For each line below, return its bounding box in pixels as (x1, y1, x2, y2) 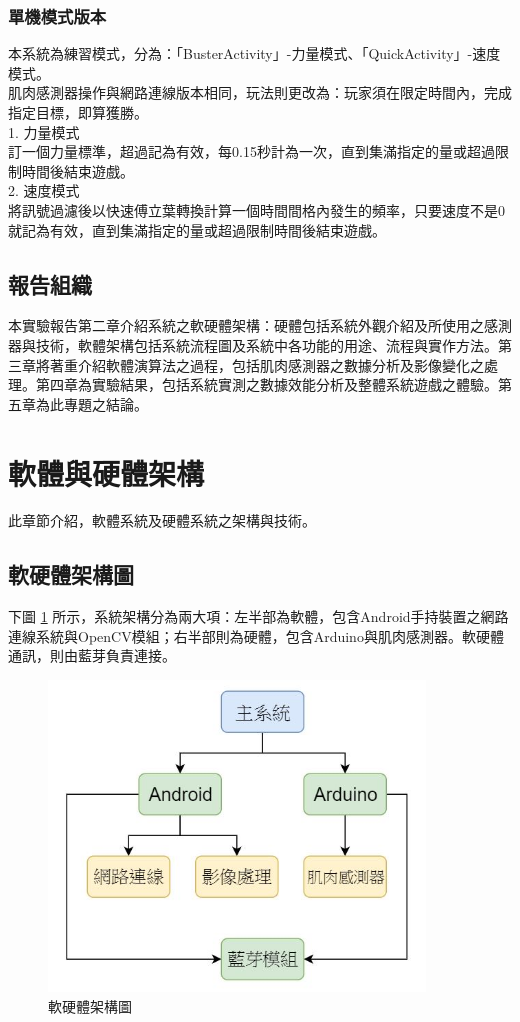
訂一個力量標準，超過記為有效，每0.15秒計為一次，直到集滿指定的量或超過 (8, 141, 495, 162)
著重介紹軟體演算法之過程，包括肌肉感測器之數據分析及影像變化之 (49, 354, 484, 375)
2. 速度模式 (8, 180, 80, 201)
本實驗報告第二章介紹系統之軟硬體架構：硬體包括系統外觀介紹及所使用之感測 (8, 315, 512, 336)
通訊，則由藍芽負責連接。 (8, 645, 176, 666)
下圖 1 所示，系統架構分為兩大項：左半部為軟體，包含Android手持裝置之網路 (8, 606, 509, 627)
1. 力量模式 (8, 121, 80, 142)
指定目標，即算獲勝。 (8, 102, 148, 122)
